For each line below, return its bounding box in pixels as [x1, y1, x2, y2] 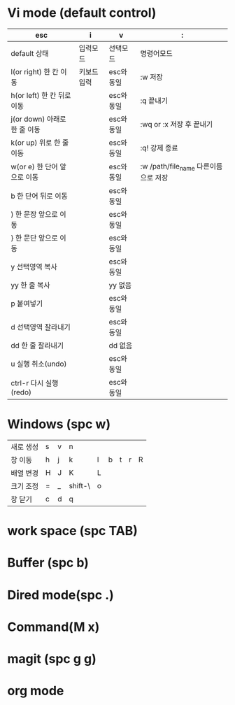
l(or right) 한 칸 [10, 66, 59, 76]
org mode [7, 683, 64, 699]
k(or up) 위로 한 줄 [10, 138, 69, 148]
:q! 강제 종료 [140, 143, 178, 152]
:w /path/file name [140, 161, 195, 173]
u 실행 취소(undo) [10, 359, 67, 369]
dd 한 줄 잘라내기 [10, 341, 64, 350]
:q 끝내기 [140, 96, 168, 106]
